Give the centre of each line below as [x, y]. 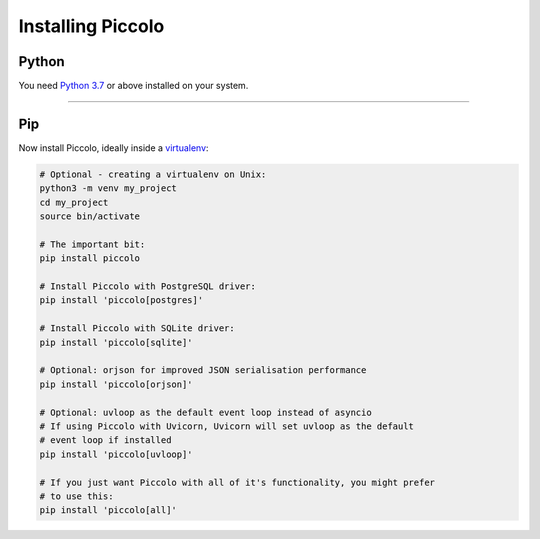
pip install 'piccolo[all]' [108, 510]
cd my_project [74, 202]
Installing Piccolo [91, 26]
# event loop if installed [105, 440]
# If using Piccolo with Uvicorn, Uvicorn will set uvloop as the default [227, 426]
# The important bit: [92, 244]
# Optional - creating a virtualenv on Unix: [153, 174]
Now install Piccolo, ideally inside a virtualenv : [113, 147]
